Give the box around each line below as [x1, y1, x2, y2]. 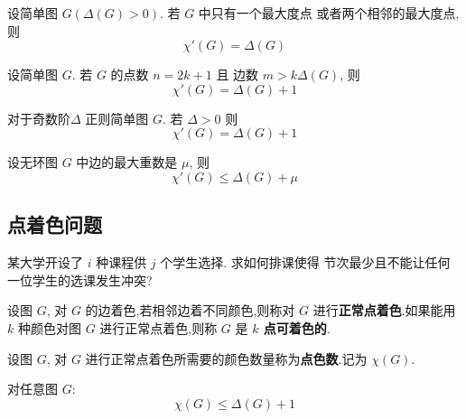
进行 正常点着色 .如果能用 [312, 301, 456, 320]
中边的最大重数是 [76, 153, 178, 172]
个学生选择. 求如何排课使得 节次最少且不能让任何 [160, 253, 451, 272]
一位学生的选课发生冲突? [7, 270, 153, 289]
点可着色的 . [263, 318, 331, 337]
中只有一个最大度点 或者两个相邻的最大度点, [198, 4, 460, 22]
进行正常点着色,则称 [99, 318, 218, 337]
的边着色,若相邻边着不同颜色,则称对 [85, 301, 295, 320]
